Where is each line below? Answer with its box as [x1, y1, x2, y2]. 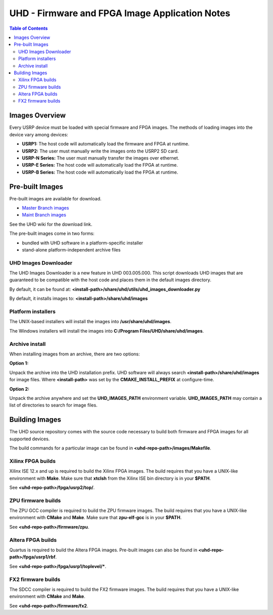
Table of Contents [9, 25, 48, 31]
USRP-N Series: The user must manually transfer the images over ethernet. [22, 155, 179, 161]
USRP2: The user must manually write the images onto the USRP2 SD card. [22, 148, 179, 154]
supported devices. [9, 436, 50, 442]
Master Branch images [22, 205, 69, 211]
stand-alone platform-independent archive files [22, 246, 121, 252]
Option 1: [9, 360, 29, 366]
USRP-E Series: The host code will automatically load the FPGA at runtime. [22, 162, 178, 168]
